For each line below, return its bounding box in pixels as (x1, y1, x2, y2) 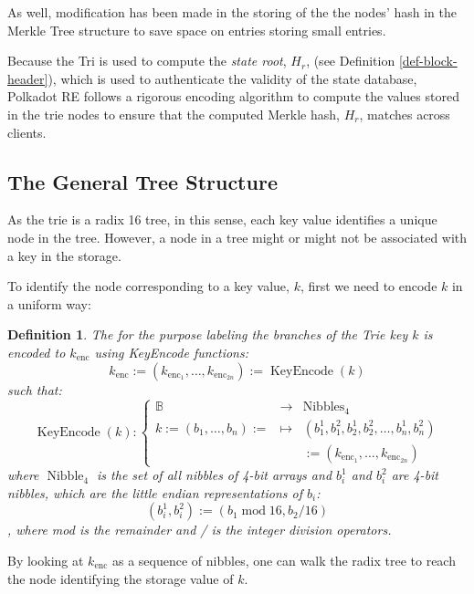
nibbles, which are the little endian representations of (7, 483, 302, 502)
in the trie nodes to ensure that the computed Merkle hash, (7, 104, 340, 123)
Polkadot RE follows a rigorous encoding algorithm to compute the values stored (7, 87, 459, 106)
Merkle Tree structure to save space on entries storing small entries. (7, 20, 386, 39)
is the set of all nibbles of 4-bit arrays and (97, 465, 332, 485)
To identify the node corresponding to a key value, (7, 276, 290, 296)
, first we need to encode (300, 276, 437, 296)
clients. (7, 122, 47, 141)
